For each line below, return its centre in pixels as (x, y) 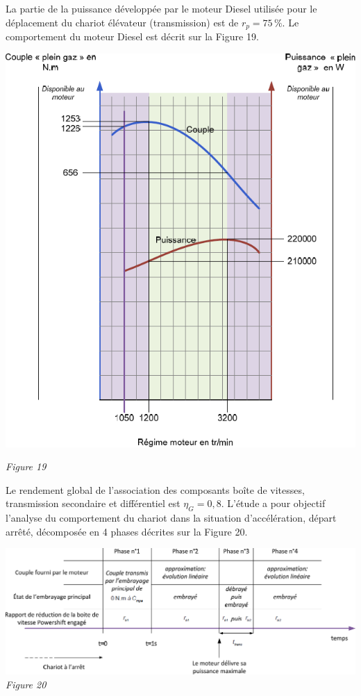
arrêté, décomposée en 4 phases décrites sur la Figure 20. (127, 531)
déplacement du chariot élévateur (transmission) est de (122, 22)
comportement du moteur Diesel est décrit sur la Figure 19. (132, 36)
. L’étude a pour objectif (273, 503)
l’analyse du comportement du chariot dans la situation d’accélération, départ (171, 518)
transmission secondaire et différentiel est (93, 503)
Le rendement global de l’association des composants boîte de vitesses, (155, 489)
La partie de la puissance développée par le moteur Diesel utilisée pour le (161, 8)
